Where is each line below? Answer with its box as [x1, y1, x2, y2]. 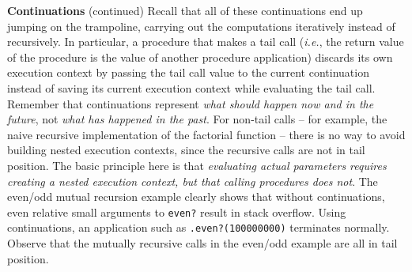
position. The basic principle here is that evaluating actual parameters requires [7, 157, 387, 173]
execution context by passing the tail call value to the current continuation [7, 64, 369, 81]
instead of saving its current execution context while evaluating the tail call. [7, 79, 376, 96]
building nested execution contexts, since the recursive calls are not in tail [7, 142, 365, 158]
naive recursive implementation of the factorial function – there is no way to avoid [7, 126, 406, 142]
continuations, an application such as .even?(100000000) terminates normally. [7, 219, 390, 236]
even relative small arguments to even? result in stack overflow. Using [7, 203, 346, 220]
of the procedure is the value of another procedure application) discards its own [7, 48, 393, 65]
